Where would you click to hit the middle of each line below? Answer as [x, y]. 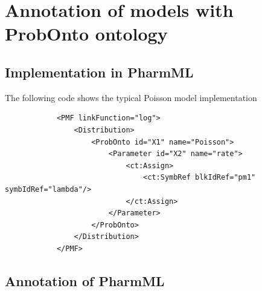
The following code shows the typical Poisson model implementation [131, 97]
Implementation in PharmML [99, 72]
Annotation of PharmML [85, 280]
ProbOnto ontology [86, 34]
